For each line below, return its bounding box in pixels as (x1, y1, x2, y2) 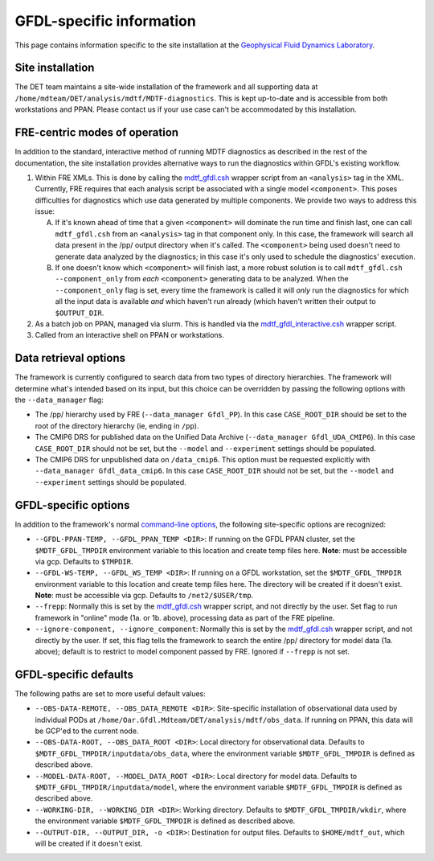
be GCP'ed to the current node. (35, 726, 139, 736)
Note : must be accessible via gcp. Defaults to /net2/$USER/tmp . (35, 591, 254, 601)
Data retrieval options (14, 351, 126, 365)
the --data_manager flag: (14, 395, 104, 405)
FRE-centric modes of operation (14, 125, 179, 140)
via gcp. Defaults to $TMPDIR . (35, 556, 133, 566)
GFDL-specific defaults (14, 667, 134, 681)
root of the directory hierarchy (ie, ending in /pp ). (35, 420, 199, 430)
